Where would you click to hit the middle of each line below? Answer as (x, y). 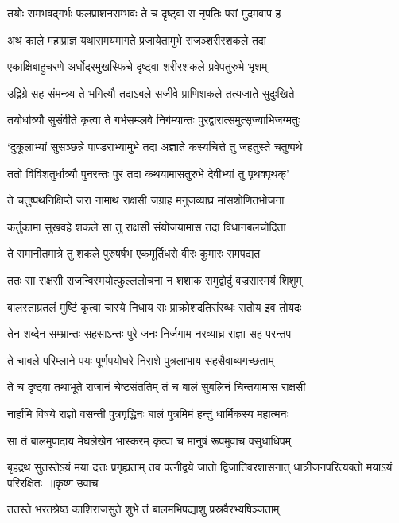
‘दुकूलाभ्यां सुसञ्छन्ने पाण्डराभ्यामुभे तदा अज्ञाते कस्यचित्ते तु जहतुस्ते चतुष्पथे (155, 146)
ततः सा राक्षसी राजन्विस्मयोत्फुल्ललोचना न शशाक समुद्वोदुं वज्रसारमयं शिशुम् (155, 279)
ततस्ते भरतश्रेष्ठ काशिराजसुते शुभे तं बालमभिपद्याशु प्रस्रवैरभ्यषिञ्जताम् (143, 509)
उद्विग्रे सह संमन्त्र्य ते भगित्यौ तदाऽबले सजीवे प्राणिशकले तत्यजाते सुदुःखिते (151, 93)
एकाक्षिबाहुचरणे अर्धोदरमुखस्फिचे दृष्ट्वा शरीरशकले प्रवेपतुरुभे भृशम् (138, 66)
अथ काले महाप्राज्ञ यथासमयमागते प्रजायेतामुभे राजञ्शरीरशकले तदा (137, 39)
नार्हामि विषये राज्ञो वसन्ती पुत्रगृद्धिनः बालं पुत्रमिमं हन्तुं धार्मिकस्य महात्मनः (148, 413)
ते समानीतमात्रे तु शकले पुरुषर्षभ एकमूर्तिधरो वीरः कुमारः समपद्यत (134, 253)
